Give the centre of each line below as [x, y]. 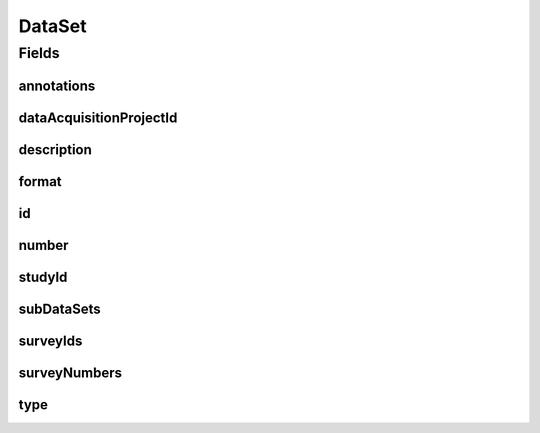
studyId [43, 276]
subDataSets [59, 308]
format [40, 181]
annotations [57, 85]
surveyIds [50, 340]
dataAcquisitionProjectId [98, 117]
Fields [39, 53]
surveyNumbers [70, 372]
